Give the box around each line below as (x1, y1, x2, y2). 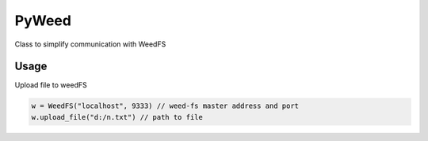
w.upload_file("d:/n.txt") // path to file (31, 113, 204, 121)
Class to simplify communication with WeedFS (14, 39, 166, 49)
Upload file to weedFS (14, 80, 87, 90)
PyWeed (14, 12, 71, 29)
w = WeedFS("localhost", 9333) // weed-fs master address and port (31, 102, 300, 110)
